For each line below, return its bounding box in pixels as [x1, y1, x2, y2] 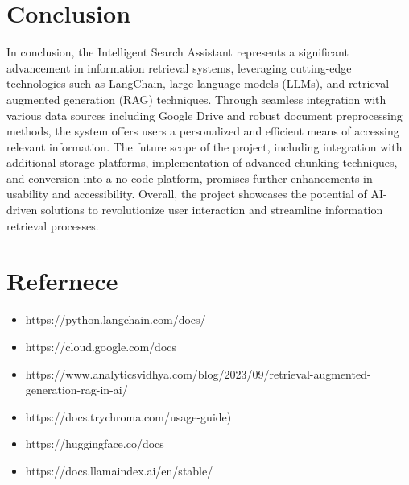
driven [6, 201, 38, 218]
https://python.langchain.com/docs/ [25, 311, 206, 328]
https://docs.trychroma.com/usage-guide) [25, 408, 232, 425]
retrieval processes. [6, 217, 99, 234]
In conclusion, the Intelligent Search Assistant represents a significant [6, 44, 349, 60]
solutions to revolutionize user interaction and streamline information [40, 201, 383, 218]
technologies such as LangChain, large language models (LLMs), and [6, 75, 345, 92]
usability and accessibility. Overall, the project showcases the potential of [6, 185, 367, 202]
